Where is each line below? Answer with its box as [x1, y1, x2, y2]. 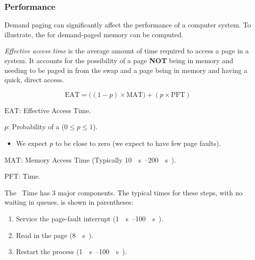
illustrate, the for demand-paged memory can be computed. [4, 29, 183, 39]
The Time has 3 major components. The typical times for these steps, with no [4, 187, 243, 197]
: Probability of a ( [8, 121, 65, 132]
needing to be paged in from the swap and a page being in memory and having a [4, 65, 248, 75]
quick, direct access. [4, 74, 64, 85]
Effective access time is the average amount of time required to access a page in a [4, 46, 249, 56]
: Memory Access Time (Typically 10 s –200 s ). [21, 154, 176, 165]
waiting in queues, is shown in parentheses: [4, 197, 133, 207]
